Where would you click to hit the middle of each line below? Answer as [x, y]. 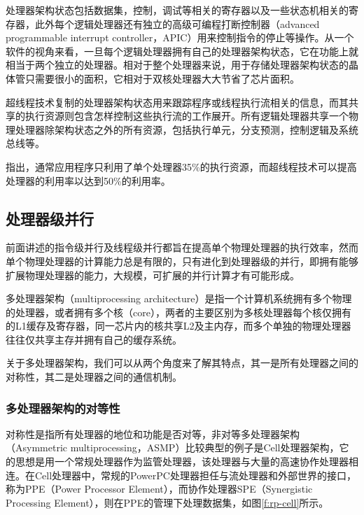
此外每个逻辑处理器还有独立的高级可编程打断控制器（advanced [177, 23]
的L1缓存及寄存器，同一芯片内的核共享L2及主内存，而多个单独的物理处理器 [178, 326]
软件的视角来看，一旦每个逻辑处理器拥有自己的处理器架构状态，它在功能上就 [182, 51]
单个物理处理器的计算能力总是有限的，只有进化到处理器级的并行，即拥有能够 [182, 261]
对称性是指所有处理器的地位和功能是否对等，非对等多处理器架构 [153, 433]
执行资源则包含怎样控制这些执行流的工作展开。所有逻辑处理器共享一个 [187, 116]
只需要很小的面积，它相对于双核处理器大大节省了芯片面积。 [162, 78]
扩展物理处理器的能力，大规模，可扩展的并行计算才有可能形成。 [153, 275]
